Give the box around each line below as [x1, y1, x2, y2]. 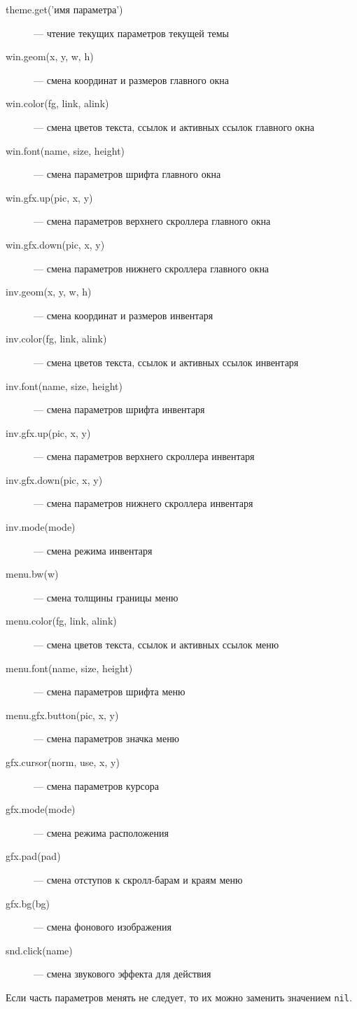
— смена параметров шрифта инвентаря [34, 402, 205, 417]
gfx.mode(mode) [6, 802, 76, 816]
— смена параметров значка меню [34, 731, 180, 746]
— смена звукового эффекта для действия [34, 966, 211, 981]
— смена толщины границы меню [34, 590, 178, 604]
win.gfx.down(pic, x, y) [6, 237, 105, 251]
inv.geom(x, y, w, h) [6, 284, 92, 299]
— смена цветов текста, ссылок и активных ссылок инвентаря [34, 354, 299, 369]
